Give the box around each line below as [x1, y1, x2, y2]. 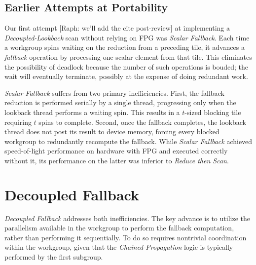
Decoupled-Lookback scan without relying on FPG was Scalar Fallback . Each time [4, 32, 250, 42]
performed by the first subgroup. [4, 252, 103, 262]
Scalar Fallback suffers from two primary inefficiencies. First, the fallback [4, 87, 224, 98]
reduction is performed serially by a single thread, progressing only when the [4, 97, 236, 108]
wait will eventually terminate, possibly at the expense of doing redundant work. [4, 71, 248, 81]
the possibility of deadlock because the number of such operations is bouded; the [4, 61, 249, 72]
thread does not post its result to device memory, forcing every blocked [4, 126, 219, 137]
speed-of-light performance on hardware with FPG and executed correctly [4, 146, 228, 156]
